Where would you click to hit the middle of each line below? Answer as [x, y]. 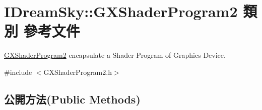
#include [18, 72]
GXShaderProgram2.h [78, 72]
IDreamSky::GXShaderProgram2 [121, 11]
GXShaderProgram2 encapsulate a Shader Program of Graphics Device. [115, 55]
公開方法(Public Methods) [72, 99]
